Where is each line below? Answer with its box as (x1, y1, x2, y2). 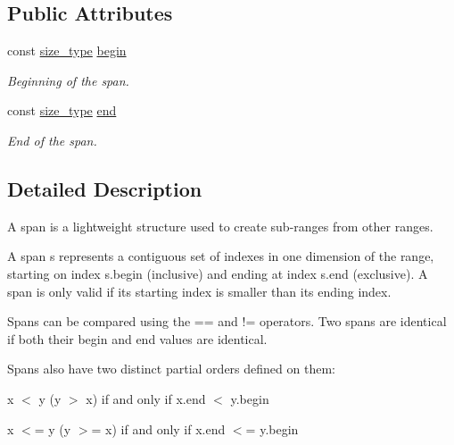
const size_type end (7, 101, 117, 120)
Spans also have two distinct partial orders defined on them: (7, 359, 335, 378)
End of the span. (7, 130, 97, 149)
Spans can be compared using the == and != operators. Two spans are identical (7, 312, 447, 331)
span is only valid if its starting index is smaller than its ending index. (7, 281, 392, 300)
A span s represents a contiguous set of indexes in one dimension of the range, (7, 247, 434, 265)
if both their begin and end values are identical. (7, 329, 268, 348)
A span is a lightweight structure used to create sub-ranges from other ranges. (7, 216, 433, 235)
